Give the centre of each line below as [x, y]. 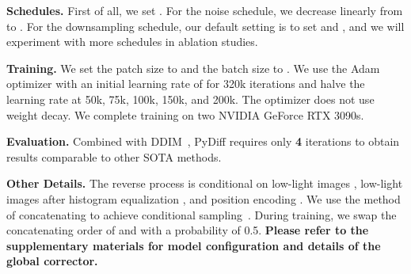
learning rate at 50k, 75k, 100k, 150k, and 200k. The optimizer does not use [190, 99]
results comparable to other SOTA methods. [114, 156]
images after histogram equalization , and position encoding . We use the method [204, 198]
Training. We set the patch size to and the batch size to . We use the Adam [193, 68]
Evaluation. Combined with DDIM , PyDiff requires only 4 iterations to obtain [203, 141]
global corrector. [52, 261]
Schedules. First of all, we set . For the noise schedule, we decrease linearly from [205, 10]
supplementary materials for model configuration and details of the [194, 245]
